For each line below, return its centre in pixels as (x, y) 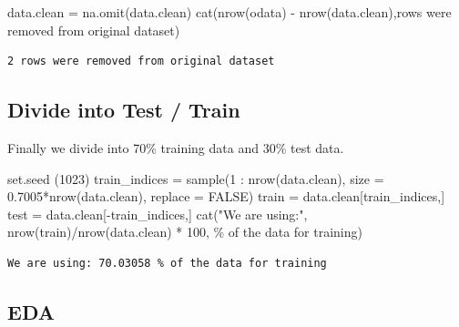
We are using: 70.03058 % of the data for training (167, 263)
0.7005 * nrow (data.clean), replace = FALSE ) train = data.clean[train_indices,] (226, 196)
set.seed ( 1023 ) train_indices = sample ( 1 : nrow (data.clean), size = (196, 178)
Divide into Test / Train (124, 110)
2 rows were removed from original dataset (141, 61)
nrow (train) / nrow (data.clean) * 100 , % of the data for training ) (185, 232)
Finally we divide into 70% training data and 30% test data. (176, 147)
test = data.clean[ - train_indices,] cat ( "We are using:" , (158, 214)
